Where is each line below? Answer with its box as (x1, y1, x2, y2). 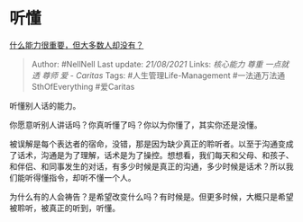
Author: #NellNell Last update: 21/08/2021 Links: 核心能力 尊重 (31, 58, 263, 69)
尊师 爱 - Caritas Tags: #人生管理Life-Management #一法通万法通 (41, 69, 286, 81)
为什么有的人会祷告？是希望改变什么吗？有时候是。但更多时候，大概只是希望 (9, 191, 294, 202)
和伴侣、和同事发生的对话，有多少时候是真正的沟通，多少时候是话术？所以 (9, 161, 286, 172)
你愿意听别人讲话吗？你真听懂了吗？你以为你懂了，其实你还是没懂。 (9, 119, 262, 130)
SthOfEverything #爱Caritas (31, 81, 135, 92)
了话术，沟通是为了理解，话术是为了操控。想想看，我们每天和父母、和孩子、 (9, 149, 294, 160)
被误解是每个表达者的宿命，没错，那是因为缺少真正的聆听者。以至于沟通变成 (9, 138, 294, 149)
